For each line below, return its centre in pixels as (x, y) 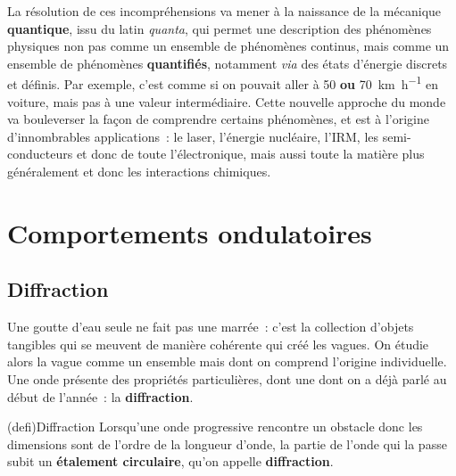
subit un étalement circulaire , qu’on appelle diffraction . (170, 461)
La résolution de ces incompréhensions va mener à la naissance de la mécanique (224, 11)
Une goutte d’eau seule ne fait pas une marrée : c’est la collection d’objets (211, 327)
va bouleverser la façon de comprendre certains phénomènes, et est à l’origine (219, 119)
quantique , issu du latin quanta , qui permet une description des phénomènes (220, 28)
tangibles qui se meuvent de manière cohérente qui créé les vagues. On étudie (218, 344)
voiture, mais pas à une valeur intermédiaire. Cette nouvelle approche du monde (227, 101)
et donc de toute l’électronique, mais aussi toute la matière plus (250, 154)
